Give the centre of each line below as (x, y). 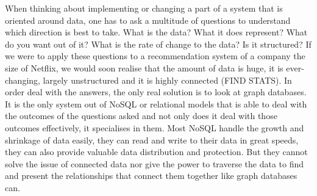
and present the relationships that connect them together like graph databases (151, 176)
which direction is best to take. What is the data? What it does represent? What (156, 32)
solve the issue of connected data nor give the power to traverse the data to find (155, 163)
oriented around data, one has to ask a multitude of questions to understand (148, 20)
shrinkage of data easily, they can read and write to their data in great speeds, (152, 140)
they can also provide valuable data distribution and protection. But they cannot (156, 152)
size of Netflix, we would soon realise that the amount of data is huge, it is (144, 67)
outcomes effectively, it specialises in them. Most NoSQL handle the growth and (155, 127)
